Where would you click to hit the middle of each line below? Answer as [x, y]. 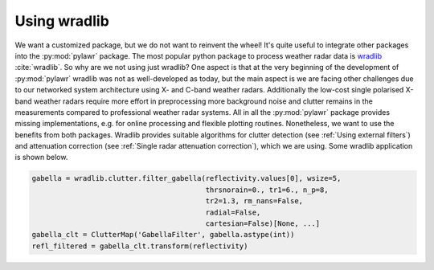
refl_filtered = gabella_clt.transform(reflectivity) [140, 246]
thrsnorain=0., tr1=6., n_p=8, [267, 190]
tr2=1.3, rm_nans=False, [254, 201]
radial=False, [233, 212]
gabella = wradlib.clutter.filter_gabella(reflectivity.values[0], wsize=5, [186, 178]
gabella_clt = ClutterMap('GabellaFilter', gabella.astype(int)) [163, 235]
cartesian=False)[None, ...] [263, 224]
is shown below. [41, 157]
